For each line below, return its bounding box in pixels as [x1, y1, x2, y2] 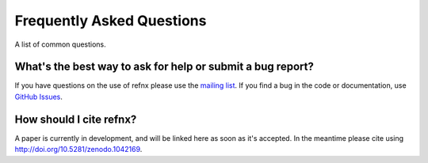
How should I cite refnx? [14, 112, 137, 126]
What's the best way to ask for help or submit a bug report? [14, 60, 315, 74]
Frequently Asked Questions [14, 12, 207, 29]
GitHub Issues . [14, 92, 63, 101]
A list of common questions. [14, 40, 106, 49]
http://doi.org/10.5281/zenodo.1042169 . [14, 145, 143, 154]
